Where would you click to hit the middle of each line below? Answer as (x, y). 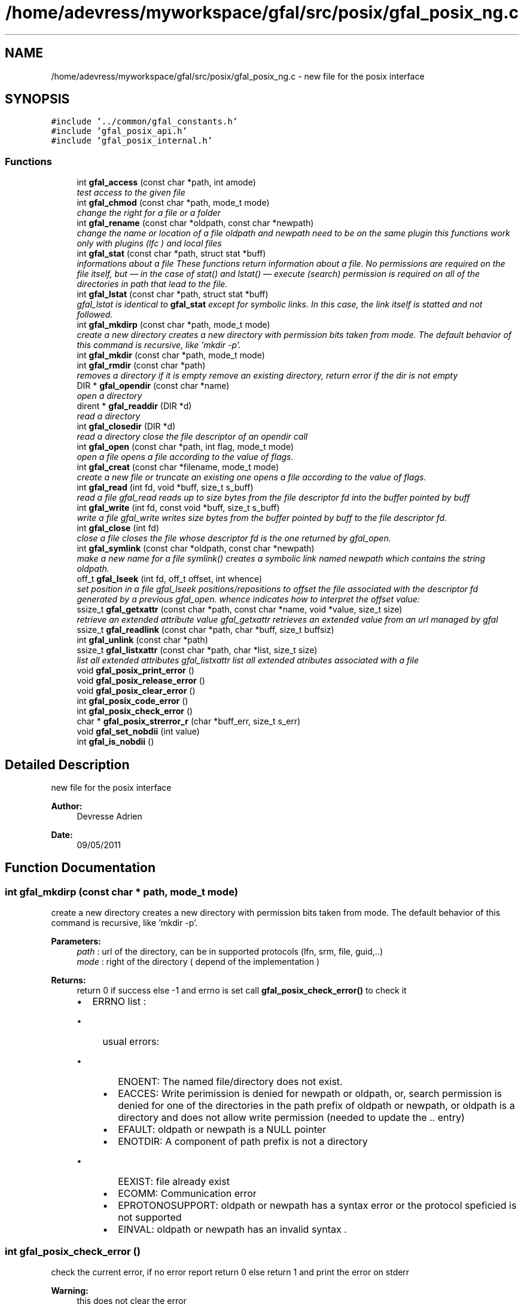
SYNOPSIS (37, 99)
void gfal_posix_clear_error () (136, 691)
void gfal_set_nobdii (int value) (138, 732)
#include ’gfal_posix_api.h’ (119, 131)
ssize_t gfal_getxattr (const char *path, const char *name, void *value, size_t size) (240, 610)
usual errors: (131, 1042)
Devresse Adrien (109, 816)
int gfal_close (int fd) (118, 528)
